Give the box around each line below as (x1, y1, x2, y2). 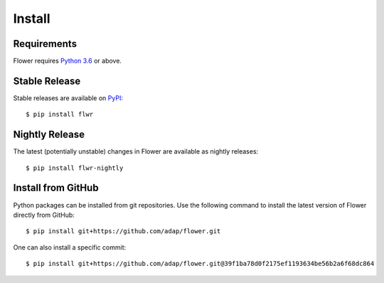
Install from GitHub (13, 182, 99, 194)
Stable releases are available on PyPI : (13, 93, 124, 102)
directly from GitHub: (13, 210, 75, 219)
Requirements (13, 38, 78, 50)
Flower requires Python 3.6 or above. (13, 57, 122, 65)
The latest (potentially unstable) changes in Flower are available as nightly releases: (13, 147, 259, 156)
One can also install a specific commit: (13, 242, 127, 252)
